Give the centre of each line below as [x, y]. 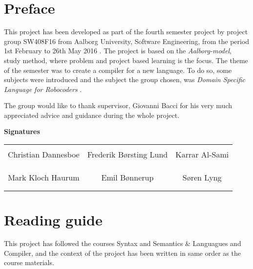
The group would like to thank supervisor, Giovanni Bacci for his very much [118, 105]
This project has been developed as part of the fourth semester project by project [126, 32]
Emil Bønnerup [127, 178]
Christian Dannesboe [44, 155]
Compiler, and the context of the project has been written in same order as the [122, 253]
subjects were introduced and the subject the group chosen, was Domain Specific [125, 79]
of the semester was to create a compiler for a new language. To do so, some [118, 70]
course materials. [29, 262]
